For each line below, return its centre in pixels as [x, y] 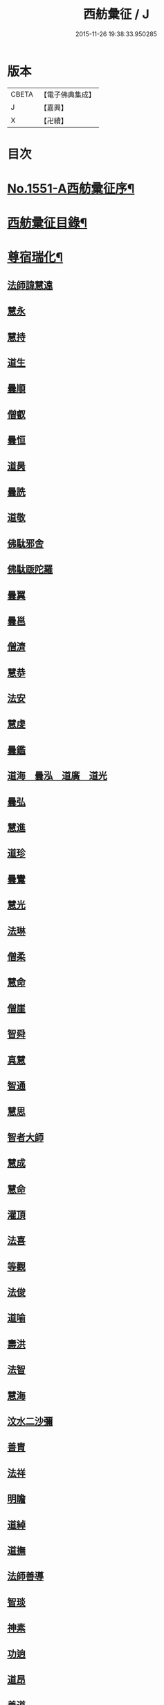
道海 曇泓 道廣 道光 [57, 776]
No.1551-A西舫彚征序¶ [71, 189]
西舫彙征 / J [116, 14]
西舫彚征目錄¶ [47, 223]
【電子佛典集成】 [67, 95]
